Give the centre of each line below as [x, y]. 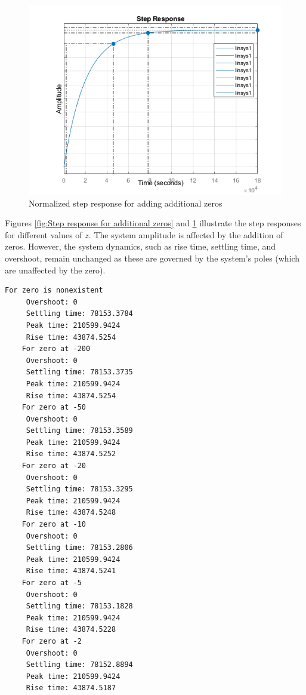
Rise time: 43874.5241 [71, 571]
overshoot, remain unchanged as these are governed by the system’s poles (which [152, 258]
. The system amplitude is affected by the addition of [186, 234]
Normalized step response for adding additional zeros [126, 203]
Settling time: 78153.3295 [79, 489]
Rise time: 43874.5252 [71, 454]
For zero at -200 [56, 349]
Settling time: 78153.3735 [79, 372]
